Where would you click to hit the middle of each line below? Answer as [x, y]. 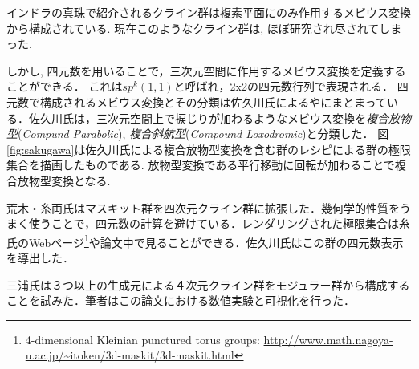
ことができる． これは [65, 86]
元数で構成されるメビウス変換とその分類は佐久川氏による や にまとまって [197, 101]
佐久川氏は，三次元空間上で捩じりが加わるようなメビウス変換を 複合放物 [220, 118]
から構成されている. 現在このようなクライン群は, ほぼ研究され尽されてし [199, 28]
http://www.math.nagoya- [328, 339]
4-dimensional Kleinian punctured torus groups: [142, 339]
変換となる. [81, 180]
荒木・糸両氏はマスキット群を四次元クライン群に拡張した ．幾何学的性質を [203, 207]
